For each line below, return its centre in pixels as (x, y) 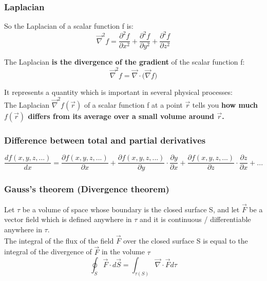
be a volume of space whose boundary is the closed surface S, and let (131, 209)
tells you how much (225, 105)
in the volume (123, 252)
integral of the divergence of (48, 252)
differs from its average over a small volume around (121, 116)
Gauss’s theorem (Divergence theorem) (87, 189)
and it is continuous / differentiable (195, 219)
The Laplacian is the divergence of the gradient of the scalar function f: (125, 62)
